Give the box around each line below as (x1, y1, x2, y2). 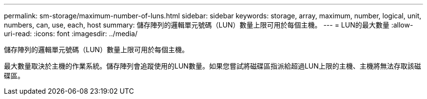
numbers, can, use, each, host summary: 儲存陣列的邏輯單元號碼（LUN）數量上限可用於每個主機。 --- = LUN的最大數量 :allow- (4, 21, 413, 29)
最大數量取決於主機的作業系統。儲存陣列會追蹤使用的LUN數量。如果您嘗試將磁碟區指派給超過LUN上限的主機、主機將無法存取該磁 (4, 62, 421, 70)
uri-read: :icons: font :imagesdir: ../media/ (4, 29, 137, 38)
